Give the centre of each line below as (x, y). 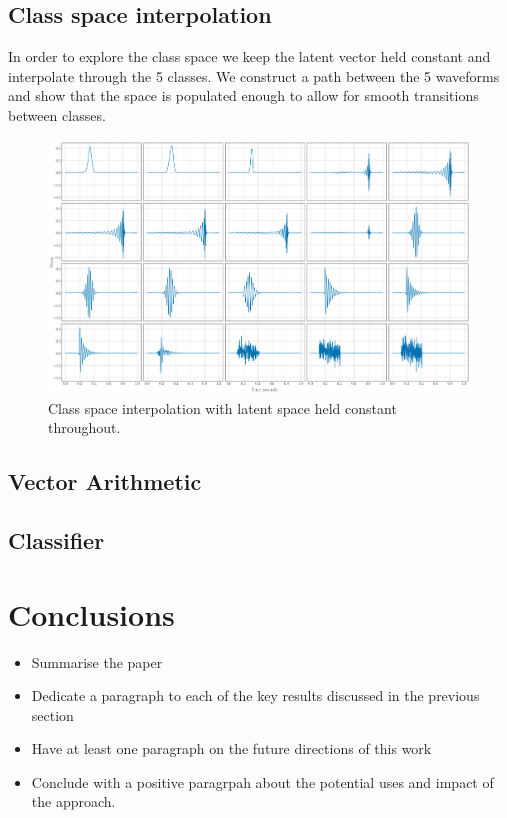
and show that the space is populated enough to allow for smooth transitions (243, 95)
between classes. (57, 114)
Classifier (56, 540)
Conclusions (91, 613)
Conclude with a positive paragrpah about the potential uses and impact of (262, 781)
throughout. (84, 427)
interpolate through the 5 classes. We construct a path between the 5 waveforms (254, 75)
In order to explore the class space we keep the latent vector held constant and (249, 56)
